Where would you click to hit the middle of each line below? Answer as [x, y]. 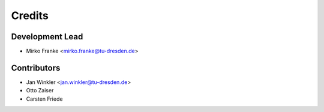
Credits [30, 15]
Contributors [36, 68]
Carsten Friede [44, 99]
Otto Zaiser [40, 91]
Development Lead [47, 37]
